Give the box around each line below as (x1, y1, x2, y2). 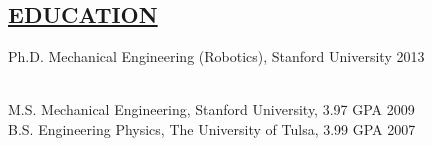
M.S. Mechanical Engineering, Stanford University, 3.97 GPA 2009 (8, 99, 415, 120)
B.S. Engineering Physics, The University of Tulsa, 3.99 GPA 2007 (8, 118, 416, 139)
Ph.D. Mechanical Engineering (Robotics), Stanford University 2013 (8, 46, 425, 67)
